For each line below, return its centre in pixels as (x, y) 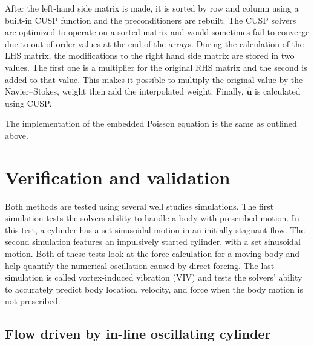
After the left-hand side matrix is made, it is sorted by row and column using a (152, 8)
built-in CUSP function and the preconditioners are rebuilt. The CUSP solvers (151, 20)
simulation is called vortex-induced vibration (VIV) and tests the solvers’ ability (154, 277)
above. (17, 135)
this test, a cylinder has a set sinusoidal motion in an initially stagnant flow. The (155, 229)
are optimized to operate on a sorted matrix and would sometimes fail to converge (157, 32)
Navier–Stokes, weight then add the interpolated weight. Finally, (124, 91)
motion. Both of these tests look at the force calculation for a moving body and (152, 254)
